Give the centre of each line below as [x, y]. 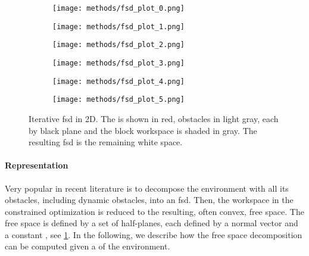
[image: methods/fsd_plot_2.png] [118, 45]
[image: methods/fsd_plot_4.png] [118, 81]
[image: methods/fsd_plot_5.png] [118, 100]
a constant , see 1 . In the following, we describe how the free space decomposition [154, 234]
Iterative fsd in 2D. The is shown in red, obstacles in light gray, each [154, 118]
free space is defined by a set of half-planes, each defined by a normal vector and [152, 223]
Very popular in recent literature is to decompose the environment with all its [147, 188]
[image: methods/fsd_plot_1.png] [118, 26]
